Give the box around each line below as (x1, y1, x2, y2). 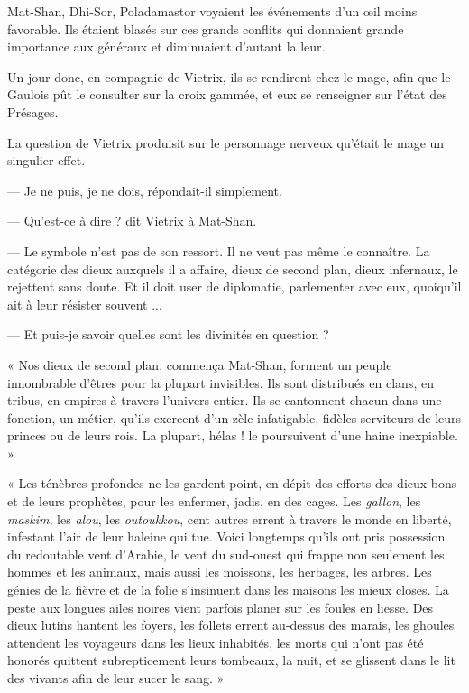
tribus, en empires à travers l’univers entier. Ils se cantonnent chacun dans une (7, 391, 442, 410)
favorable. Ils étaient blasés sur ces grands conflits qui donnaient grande (7, 19, 404, 38)
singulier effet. (7, 151, 86, 170)
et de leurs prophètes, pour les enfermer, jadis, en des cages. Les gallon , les (7, 492, 421, 511)
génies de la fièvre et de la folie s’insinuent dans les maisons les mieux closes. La (7, 580, 449, 599)
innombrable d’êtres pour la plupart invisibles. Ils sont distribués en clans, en (7, 373, 434, 392)
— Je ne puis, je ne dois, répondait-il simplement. (7, 180, 282, 199)
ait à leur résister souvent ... (7, 294, 162, 313)
